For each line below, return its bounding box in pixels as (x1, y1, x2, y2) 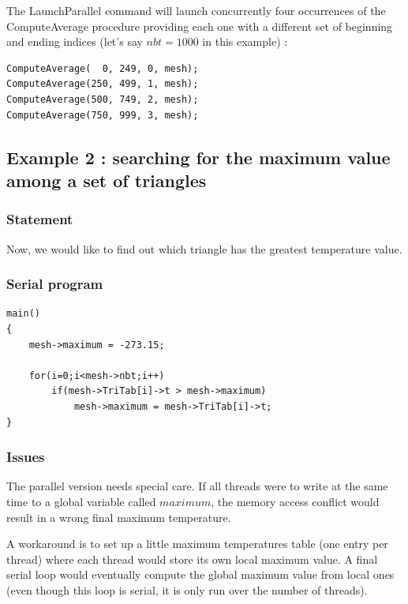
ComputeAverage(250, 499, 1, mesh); (6, 78, 199, 90)
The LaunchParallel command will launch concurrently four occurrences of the (6, 2, 386, 18)
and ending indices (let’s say (6, 33, 143, 50)
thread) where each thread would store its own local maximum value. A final (6, 550, 378, 567)
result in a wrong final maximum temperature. (6, 508, 231, 525)
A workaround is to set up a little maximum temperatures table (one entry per (6, 535, 388, 552)
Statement (6, 209, 73, 229)
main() (6, 308, 40, 320)
